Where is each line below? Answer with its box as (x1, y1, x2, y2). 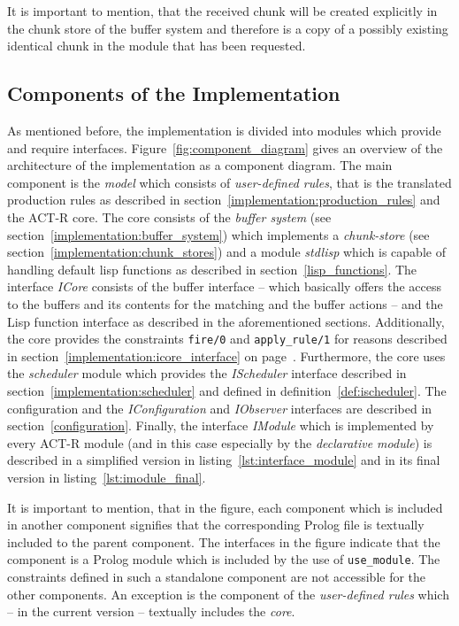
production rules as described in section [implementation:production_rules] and (7, 190, 440, 209)
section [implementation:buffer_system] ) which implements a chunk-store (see (7, 225, 430, 243)
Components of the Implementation (7, 80, 340, 107)
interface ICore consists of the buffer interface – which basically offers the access (7, 277, 441, 296)
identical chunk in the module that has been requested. (7, 36, 306, 55)
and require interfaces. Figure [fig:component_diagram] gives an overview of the (7, 138, 443, 157)
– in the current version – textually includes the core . (7, 602, 295, 621)
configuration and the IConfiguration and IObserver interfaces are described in (7, 398, 432, 417)
